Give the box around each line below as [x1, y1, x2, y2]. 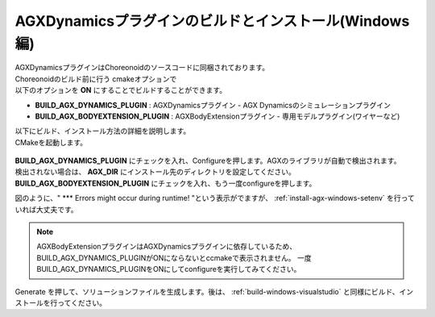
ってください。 [56, 298, 106, 307]
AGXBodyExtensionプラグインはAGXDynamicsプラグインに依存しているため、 [36, 242, 297, 252]
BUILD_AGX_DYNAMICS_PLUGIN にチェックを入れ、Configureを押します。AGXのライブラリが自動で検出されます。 [14, 156, 401, 165]
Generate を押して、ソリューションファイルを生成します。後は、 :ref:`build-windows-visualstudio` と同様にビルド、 [14, 286, 400, 296]
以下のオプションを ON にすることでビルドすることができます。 [14, 86, 227, 95]
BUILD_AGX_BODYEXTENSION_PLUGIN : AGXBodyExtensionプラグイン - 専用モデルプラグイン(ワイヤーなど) [35, 111, 400, 121]
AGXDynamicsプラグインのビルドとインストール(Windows [14, 12, 410, 30]
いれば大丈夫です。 [14, 204, 78, 214]
